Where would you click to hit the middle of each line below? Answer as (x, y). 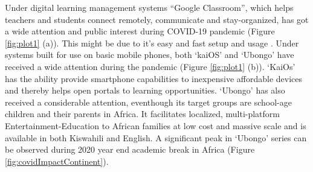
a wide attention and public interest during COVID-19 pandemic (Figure (140, 31)
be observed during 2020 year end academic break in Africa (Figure (130, 149)
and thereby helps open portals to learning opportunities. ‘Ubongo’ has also (145, 90)
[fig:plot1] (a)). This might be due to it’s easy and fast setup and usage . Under (152, 43)
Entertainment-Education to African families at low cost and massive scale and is (156, 125)
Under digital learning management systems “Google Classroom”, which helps (149, 7)
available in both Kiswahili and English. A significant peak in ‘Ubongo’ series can (156, 137)
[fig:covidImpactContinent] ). (57, 161)
